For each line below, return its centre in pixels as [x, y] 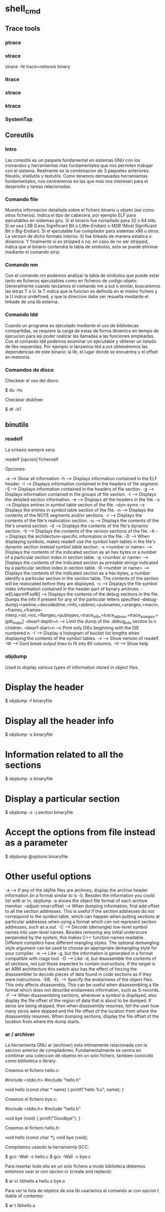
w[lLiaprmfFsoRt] [23, 594]
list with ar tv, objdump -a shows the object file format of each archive [76, 901]
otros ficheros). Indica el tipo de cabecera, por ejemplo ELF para [71, 215]
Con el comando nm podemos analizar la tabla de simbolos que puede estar [82, 275]
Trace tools [23, 28]
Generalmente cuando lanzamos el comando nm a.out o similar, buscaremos [83, 286]
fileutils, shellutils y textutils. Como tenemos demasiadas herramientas [76, 176]
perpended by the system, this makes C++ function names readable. [75, 938]
